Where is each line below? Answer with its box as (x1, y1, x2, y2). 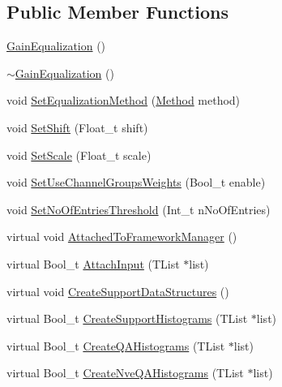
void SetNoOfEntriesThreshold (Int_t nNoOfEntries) (6, 200, 271, 217)
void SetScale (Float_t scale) (6, 146, 152, 163)
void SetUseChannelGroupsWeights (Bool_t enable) (6, 174, 266, 191)
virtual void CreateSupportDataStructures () (6, 282, 229, 299)
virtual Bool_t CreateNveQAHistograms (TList (6, 364, 244, 381)
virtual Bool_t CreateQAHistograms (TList (6, 337, 225, 354)
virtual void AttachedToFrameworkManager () (6, 228, 237, 245)
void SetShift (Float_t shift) (6, 118, 148, 135)
